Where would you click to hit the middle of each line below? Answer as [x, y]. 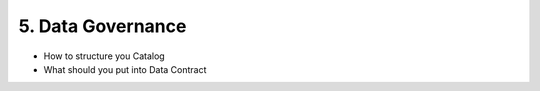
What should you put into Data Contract [125, 69]
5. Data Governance [102, 26]
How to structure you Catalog [104, 56]
